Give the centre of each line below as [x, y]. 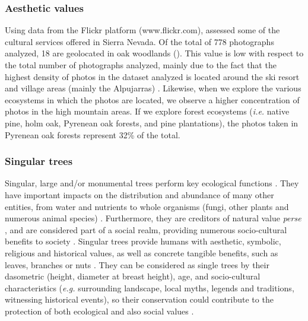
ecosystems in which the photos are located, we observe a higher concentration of [152, 99]
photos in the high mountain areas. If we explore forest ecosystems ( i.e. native [147, 111]
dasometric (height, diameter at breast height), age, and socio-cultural [133, 276]
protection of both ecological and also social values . [99, 311]
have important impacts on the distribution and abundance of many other [139, 194]
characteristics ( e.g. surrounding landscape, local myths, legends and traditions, [150, 287]
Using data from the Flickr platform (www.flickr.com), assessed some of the [142, 30]
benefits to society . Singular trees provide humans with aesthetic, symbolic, [143, 241]
